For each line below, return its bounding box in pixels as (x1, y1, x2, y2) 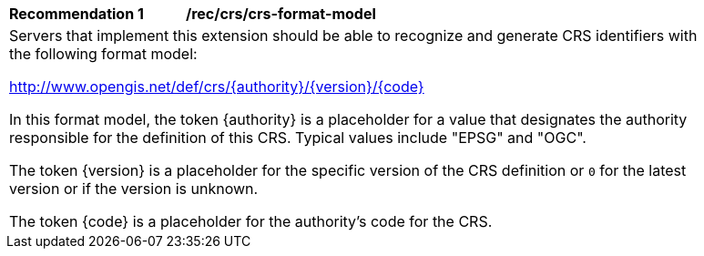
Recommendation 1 (9, 5, 144, 23)
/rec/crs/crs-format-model (186, 5, 376, 23)
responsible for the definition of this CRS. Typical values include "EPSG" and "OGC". (9, 128, 587, 147)
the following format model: (9, 45, 198, 63)
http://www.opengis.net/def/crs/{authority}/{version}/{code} (9, 77, 424, 96)
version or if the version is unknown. (9, 179, 259, 198)
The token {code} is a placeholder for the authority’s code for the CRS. (9, 212, 493, 230)
